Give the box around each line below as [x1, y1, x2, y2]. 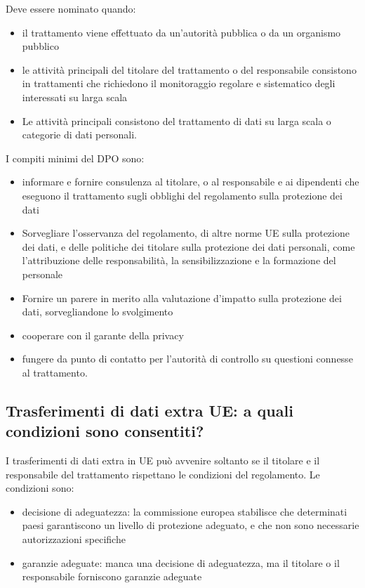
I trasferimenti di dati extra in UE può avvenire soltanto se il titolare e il [6, 453, 320, 468]
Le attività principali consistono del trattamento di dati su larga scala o [22, 113, 331, 128]
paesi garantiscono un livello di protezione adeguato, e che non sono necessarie [22, 518, 359, 533]
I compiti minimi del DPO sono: [6, 150, 145, 165]
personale [22, 266, 63, 281]
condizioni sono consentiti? [6, 420, 204, 442]
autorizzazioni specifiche [22, 532, 126, 547]
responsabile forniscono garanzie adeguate [22, 569, 202, 584]
